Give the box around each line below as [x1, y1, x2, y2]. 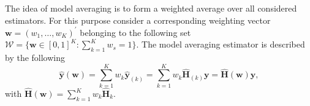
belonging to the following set [80, 26, 191, 38]
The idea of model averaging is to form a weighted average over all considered [5, 2, 297, 14]
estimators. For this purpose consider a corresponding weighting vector [5, 13, 271, 26]
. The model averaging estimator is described [136, 38, 305, 51]
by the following [5, 51, 66, 64]
